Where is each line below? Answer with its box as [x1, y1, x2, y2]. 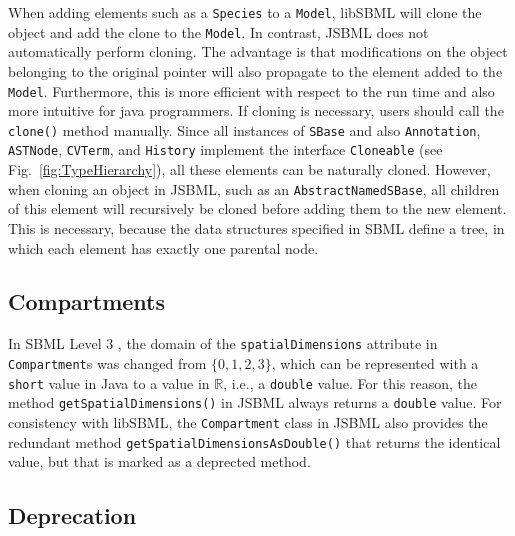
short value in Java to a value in [8, 372, 210, 393]
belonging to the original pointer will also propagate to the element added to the [8, 60, 503, 81]
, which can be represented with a [271, 352, 479, 373]
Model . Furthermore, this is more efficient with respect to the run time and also [8, 80, 495, 101]
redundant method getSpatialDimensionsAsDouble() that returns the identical [8, 431, 501, 452]
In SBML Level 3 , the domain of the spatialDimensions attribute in [8, 333, 438, 354]
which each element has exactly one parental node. [8, 237, 319, 258]
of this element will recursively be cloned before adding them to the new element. [8, 198, 507, 219]
